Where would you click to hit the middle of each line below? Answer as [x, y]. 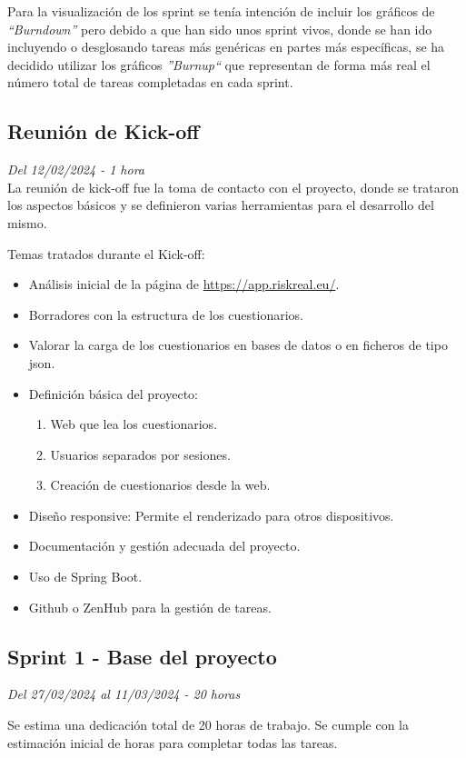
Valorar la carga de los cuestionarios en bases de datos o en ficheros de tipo [238, 345]
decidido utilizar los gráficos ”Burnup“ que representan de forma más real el [219, 64]
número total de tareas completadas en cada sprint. [150, 82]
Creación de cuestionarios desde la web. [160, 485]
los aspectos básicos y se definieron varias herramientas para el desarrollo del [221, 205]
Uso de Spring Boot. [85, 577]
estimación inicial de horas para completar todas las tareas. [173, 742]
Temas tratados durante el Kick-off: [106, 253]
